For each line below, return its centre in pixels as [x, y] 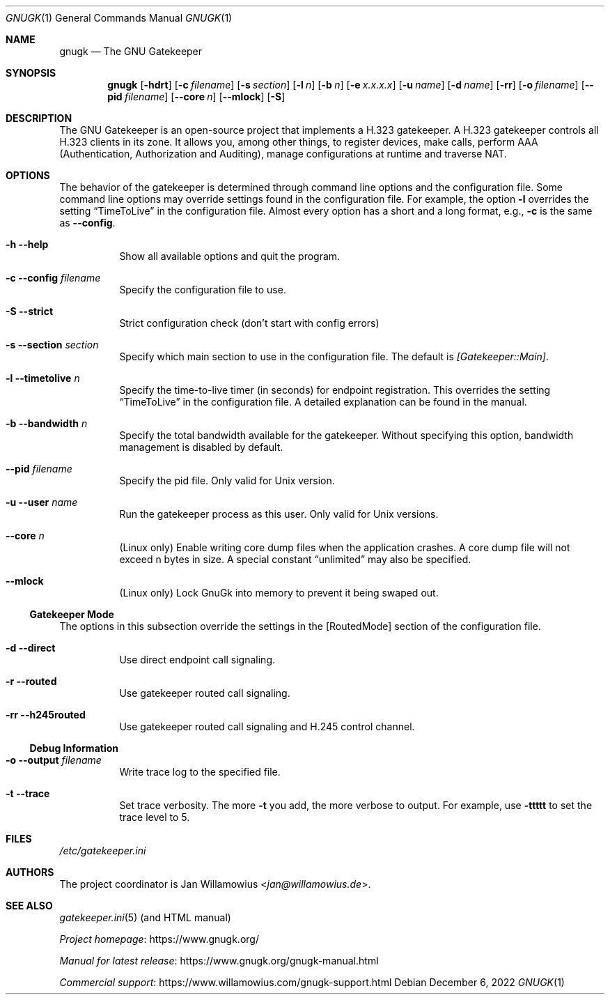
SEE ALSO [29, 906]
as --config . [87, 223]
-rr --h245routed [46, 715]
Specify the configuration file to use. [203, 290]
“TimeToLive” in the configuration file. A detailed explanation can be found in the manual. [323, 402]
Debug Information [74, 748]
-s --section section [52, 345]
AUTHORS [30, 872]
